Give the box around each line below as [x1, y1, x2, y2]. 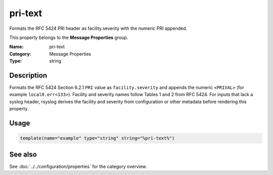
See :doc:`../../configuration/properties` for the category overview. [9, 163, 147, 169]
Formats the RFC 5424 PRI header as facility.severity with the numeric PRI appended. [9, 25, 188, 31]
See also [9, 150, 37, 159]
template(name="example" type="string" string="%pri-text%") [20, 136, 175, 141]
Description [9, 71, 48, 79]
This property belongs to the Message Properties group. [9, 34, 128, 40]
